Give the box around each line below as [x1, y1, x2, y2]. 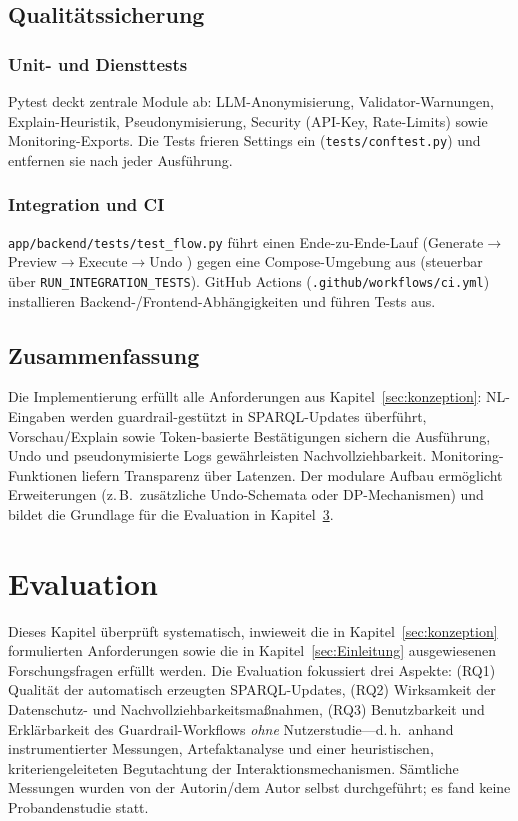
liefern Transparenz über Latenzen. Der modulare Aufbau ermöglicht [81, 464, 503, 485]
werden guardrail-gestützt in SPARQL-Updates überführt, [70, 405, 427, 426]
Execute [78, 251, 128, 272]
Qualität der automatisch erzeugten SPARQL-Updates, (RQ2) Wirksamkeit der [8, 679, 496, 700]
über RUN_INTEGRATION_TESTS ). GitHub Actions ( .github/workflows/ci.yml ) [8, 270, 490, 291]
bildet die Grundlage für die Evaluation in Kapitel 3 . [8, 503, 334, 524]
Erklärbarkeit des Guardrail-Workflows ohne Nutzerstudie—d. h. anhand [8, 718, 454, 739]
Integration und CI [8, 192, 165, 217]
